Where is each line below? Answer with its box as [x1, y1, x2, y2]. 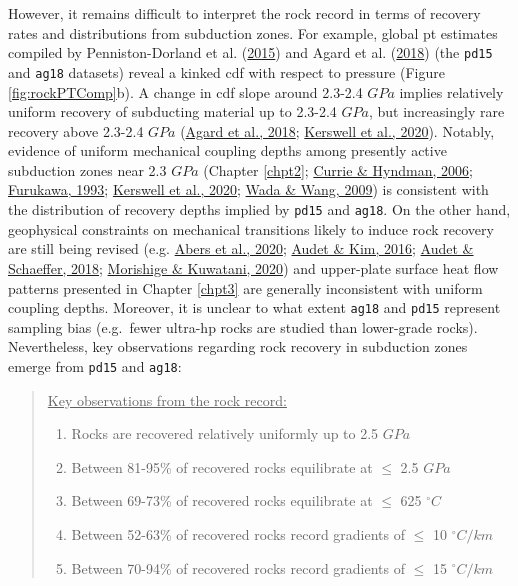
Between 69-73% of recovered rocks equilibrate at [71, 490, 373, 511]
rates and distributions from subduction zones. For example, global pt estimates [8, 22, 498, 43]
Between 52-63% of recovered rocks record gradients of [71, 523, 406, 544]
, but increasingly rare [368, 101, 505, 122]
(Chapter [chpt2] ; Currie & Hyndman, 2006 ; [203, 159, 473, 180]
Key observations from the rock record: [47, 389, 287, 410]
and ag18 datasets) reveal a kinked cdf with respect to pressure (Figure [8, 61, 445, 82]
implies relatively [399, 81, 504, 102]
